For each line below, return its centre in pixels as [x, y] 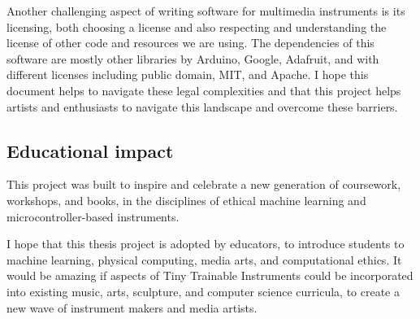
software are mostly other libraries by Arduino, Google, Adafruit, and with [193, 58]
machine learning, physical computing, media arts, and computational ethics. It [204, 259]
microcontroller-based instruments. [93, 216]
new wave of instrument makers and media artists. [132, 307]
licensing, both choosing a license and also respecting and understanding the [197, 26]
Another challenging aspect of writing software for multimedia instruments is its [206, 11]
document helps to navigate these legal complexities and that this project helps [204, 90]
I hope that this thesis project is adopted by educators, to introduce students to [206, 244]
